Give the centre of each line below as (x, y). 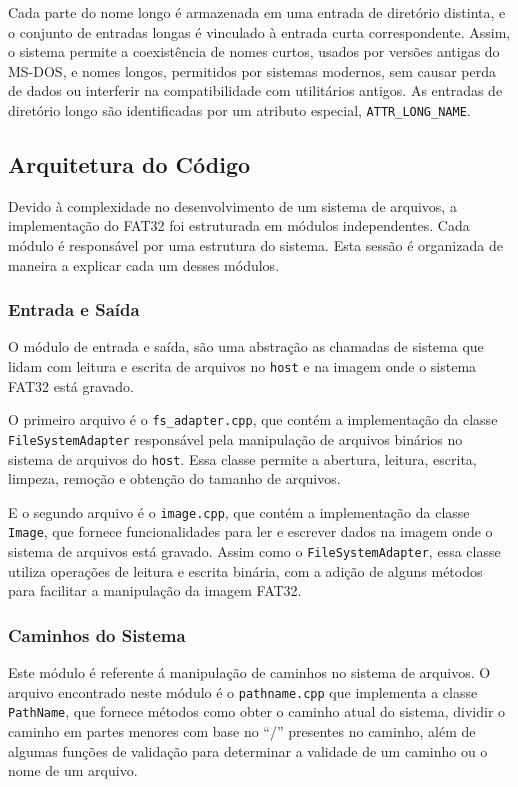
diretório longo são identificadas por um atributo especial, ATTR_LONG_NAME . (239, 109)
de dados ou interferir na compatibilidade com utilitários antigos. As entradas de (255, 90)
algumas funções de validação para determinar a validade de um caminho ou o (248, 750)
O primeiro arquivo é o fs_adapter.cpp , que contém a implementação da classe (253, 419)
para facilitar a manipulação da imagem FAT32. (155, 590)
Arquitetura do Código (129, 164)
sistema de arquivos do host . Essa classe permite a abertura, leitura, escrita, (242, 458)
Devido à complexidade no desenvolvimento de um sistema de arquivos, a (232, 205)
